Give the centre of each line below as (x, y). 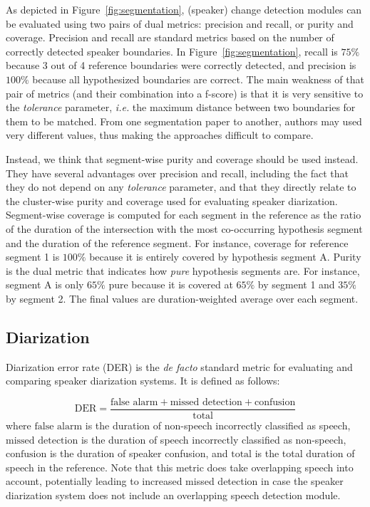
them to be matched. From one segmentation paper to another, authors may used (184, 121)
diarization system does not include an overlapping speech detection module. (173, 495)
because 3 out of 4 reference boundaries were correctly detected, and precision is (181, 65)
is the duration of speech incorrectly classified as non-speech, (214, 439)
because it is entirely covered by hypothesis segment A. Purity (225, 257)
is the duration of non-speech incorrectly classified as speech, (218, 425)
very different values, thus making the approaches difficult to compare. (160, 135)
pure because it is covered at (171, 284)
